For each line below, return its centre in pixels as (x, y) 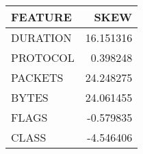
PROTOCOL (43, 57)
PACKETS (37, 77)
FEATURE (41, 17)
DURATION (41, 37)
